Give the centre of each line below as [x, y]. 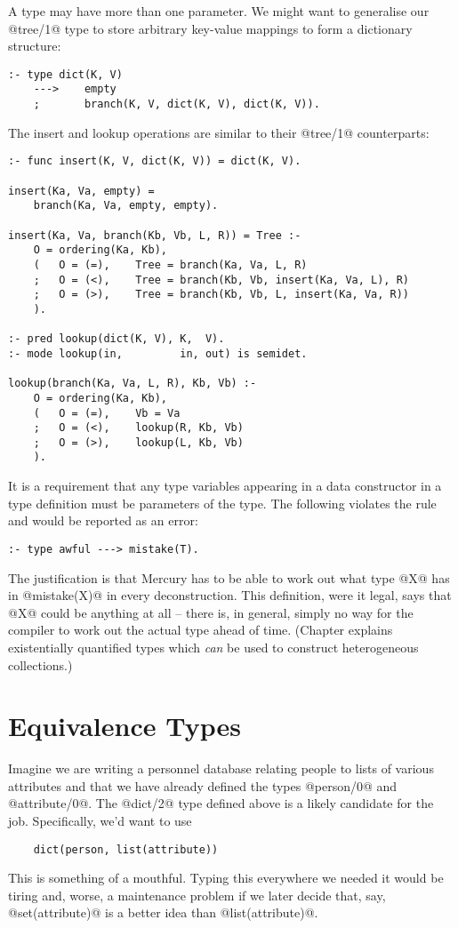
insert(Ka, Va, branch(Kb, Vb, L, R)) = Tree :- [155, 235]
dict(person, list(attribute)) [126, 849]
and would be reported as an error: [103, 520]
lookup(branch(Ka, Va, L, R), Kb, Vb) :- [133, 384]
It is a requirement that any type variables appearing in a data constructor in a [225, 486]
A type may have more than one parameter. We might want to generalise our [219, 11]
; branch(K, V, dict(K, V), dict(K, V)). [177, 104]
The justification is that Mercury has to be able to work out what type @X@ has [229, 577]
